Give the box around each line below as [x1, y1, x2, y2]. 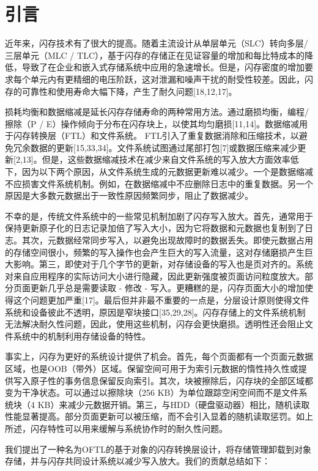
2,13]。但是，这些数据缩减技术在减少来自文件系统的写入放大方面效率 [15, 153, 290, 166]
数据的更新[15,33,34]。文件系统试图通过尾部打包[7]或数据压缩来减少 [30, 141, 298, 154]
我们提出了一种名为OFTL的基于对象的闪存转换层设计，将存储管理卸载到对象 [5, 442, 311, 455]
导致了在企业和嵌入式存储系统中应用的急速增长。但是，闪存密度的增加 [21, 61, 305, 73]
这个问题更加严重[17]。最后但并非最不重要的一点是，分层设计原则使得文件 [13, 294, 309, 306]
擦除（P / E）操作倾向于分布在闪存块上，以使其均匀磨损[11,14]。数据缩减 [5, 117, 300, 130]
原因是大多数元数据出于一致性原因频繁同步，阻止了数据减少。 [5, 189, 253, 202]
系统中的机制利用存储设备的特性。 [13, 329, 150, 342]
